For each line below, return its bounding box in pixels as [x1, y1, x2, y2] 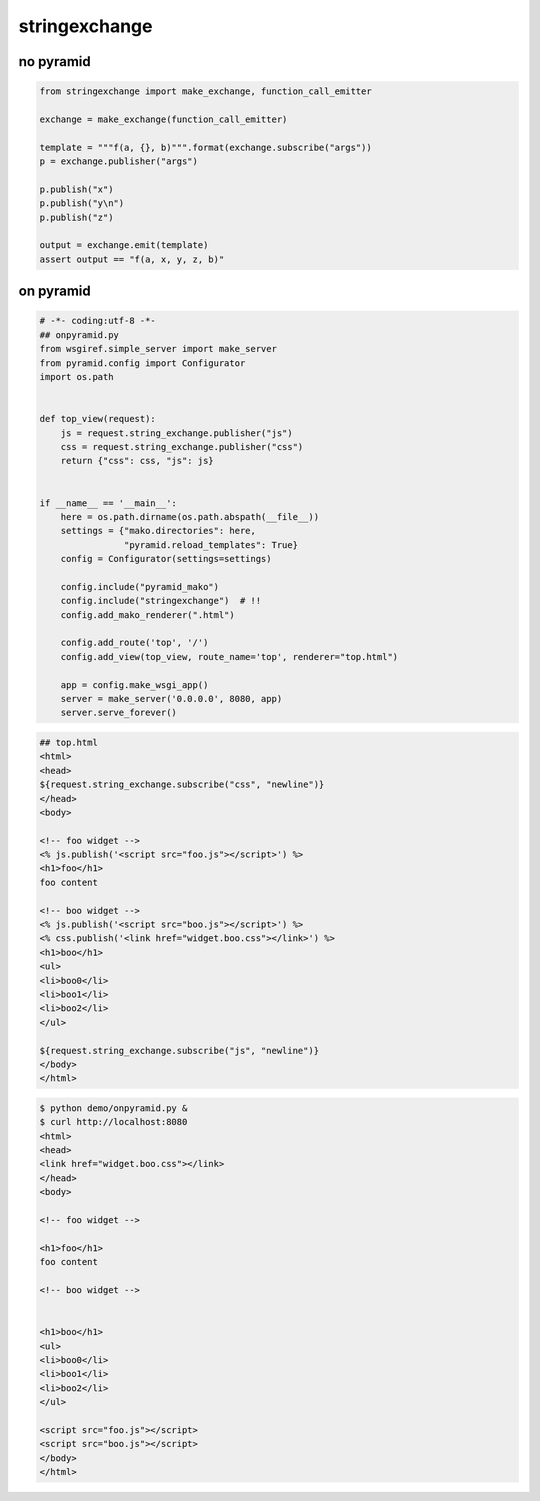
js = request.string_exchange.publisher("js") [60, 427, 294, 439]
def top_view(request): [39, 413, 157, 425]
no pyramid [18, 53, 91, 70]
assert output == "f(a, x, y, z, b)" [39, 253, 225, 265]
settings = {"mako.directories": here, [60, 525, 257, 537]
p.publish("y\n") [39, 198, 125, 209]
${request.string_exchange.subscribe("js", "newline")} [39, 1045, 320, 1056]
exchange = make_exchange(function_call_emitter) [39, 113, 288, 125]
